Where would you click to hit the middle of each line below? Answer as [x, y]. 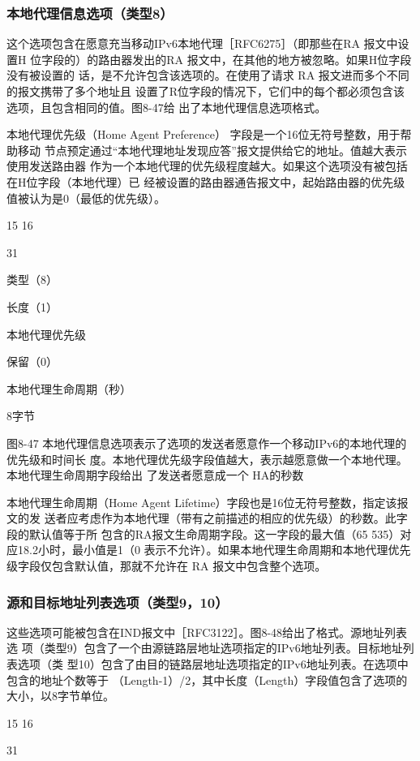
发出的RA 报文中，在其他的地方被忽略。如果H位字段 [272, 59]
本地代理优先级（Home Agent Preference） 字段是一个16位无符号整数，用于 [204, 134]
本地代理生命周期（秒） [69, 388]
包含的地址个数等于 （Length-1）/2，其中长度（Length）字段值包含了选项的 [207, 679]
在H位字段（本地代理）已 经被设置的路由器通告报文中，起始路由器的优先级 [206, 181]
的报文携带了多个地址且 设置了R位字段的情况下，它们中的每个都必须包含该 [206, 91]
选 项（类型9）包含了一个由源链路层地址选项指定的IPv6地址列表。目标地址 [205, 648]
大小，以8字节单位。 [60, 696]
